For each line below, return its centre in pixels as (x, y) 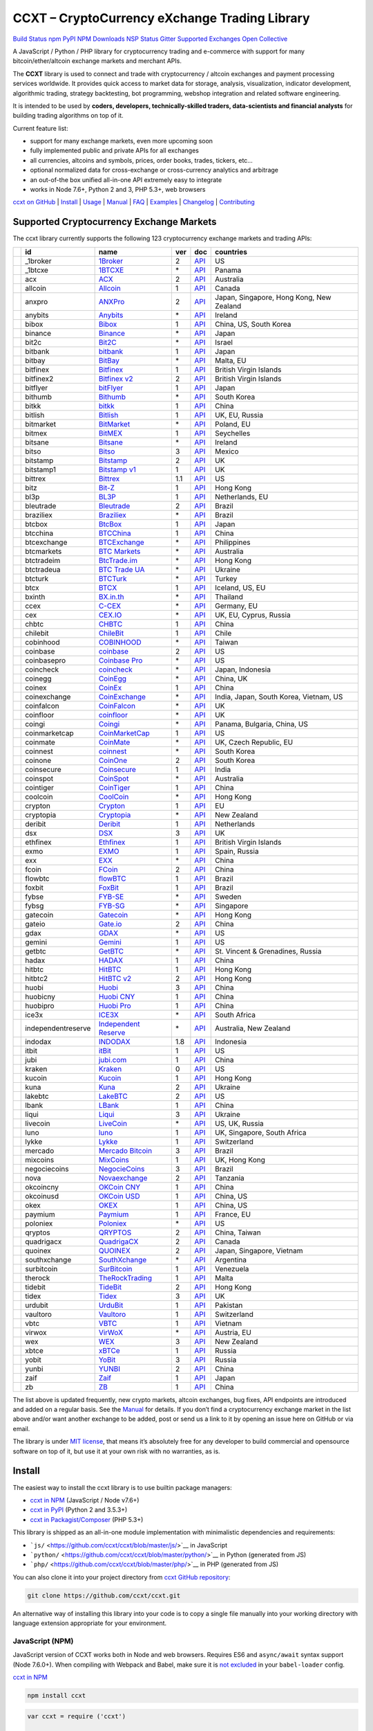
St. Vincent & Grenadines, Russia (268, 951)
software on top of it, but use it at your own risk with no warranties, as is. (116, 1451)
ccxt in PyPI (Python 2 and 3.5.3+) (79, 1510)
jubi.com (113, 1059)
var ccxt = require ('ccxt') (77, 1716)
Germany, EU (237, 606)
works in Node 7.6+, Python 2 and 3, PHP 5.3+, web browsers (118, 190)
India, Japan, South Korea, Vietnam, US (279, 697)
